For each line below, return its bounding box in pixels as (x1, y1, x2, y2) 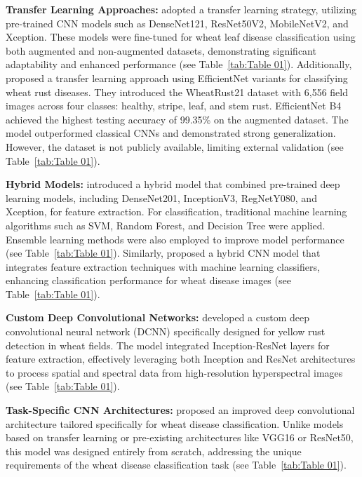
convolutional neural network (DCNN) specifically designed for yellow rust (6, 324, 326, 339)
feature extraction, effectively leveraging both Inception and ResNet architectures (6, 351, 356, 366)
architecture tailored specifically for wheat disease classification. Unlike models (6, 416, 344, 431)
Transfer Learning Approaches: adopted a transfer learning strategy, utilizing (6, 2, 356, 16)
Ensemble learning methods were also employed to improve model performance (6, 231, 344, 246)
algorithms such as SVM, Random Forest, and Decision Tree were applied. (6, 217, 326, 232)
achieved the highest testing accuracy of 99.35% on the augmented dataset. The (6, 112, 349, 126)
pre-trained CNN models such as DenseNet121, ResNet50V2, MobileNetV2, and (6, 15, 349, 30)
